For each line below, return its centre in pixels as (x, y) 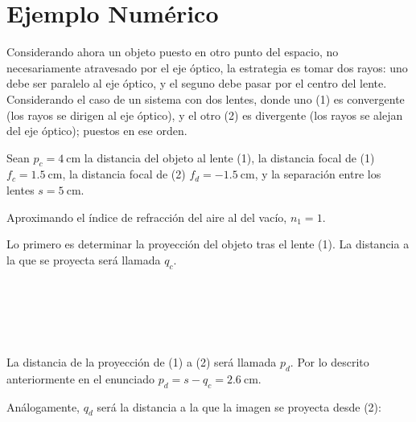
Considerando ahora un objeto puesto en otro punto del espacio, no (173, 52)
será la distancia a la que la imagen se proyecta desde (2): (239, 406)
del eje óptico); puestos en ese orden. (97, 131)
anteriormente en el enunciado (81, 378)
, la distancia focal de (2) (124, 174)
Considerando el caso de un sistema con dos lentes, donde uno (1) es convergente (206, 98)
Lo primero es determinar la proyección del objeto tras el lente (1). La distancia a (208, 244)
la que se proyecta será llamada (84, 259)
